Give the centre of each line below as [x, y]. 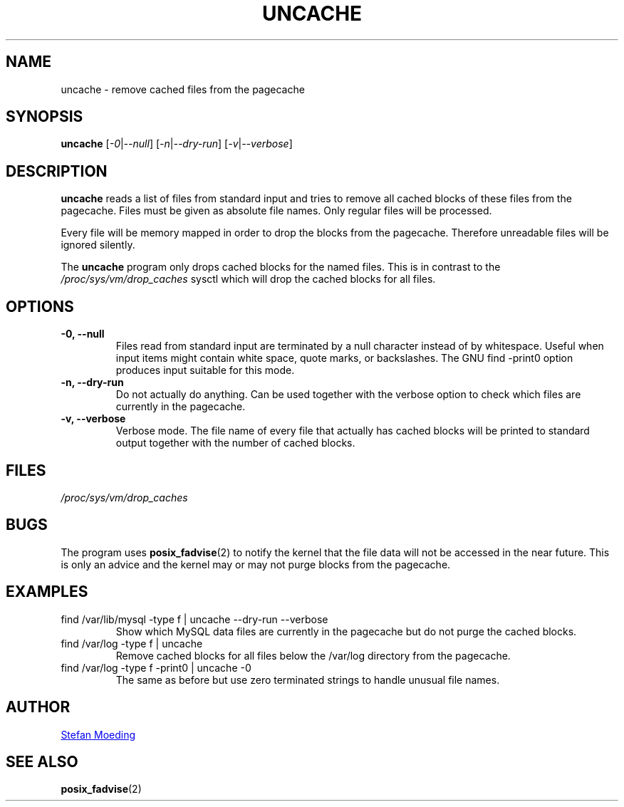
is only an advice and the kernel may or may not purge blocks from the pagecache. [256, 564]
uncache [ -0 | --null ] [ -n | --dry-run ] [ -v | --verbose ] [177, 144]
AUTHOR [38, 707]
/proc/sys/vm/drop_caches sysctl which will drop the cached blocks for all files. [248, 279]
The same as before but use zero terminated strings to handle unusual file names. [308, 680]
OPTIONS [40, 306]
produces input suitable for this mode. [205, 370]
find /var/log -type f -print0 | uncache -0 [156, 667]
